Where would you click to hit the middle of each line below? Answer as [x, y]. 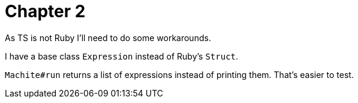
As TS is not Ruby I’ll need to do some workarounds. [108, 38]
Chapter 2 [45, 11]
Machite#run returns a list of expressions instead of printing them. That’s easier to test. [179, 74]
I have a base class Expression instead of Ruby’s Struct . [122, 56]
